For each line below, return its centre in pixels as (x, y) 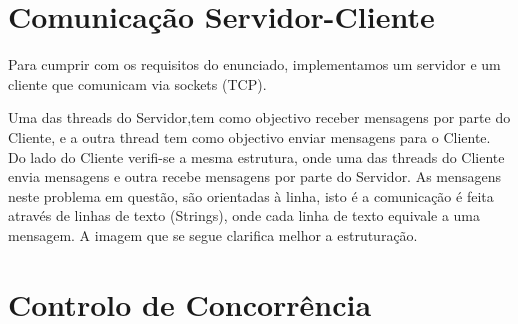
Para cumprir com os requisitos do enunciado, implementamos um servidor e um (254, 64)
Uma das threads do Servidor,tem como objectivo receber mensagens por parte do (259, 117)
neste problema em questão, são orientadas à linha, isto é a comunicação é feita (251, 195)
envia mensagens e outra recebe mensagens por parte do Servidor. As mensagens (255, 176)
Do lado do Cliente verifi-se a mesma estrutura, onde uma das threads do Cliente (256, 156)
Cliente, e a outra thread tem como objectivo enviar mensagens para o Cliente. (249, 136)
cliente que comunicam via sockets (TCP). (137, 83)
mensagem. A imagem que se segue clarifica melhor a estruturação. (213, 234)
